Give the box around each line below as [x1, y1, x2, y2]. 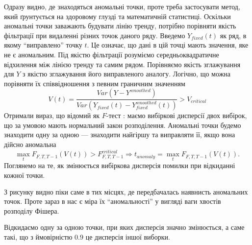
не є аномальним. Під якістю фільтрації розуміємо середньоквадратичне [4, 49, 219, 59]
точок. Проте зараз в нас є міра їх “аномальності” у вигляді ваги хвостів [4, 196, 221, 206]
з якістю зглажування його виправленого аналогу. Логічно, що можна [23, 69, 231, 79]
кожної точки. [4, 170, 45, 180]
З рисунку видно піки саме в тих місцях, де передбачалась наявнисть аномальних [4, 186, 248, 196]
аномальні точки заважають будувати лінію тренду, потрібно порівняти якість [4, 21, 236, 31]
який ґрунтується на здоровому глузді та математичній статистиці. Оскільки [4, 11, 231, 21]
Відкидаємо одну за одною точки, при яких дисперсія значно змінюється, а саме [4, 222, 245, 232]
